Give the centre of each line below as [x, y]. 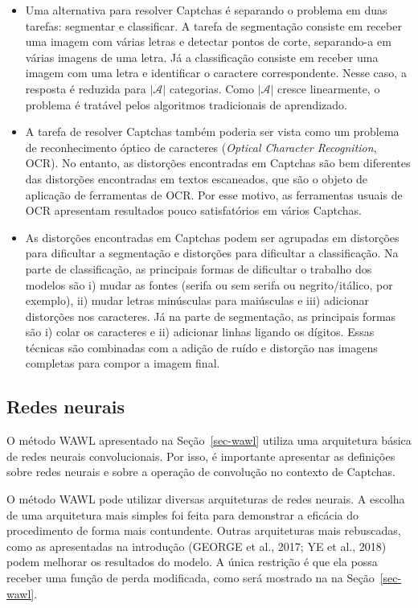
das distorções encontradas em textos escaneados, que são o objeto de [197, 178]
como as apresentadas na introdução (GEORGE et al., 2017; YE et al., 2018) [197, 546]
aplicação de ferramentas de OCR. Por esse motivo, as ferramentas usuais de [214, 194]
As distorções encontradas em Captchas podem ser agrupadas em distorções [212, 237]
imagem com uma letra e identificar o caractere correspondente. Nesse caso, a [216, 73]
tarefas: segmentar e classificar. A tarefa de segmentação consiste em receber [213, 25]
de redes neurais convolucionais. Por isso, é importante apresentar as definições [201, 456]
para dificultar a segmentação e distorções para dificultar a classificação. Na [212, 253]
